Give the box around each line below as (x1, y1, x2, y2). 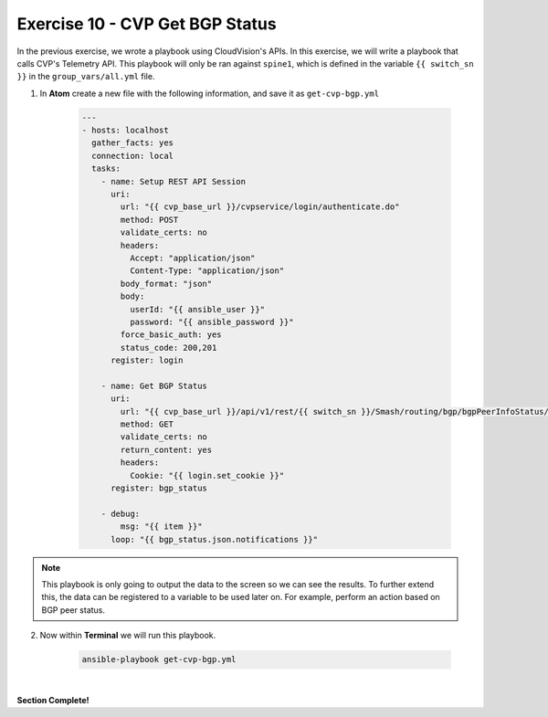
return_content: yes (120, 444, 213, 455)
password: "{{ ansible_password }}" (129, 316, 294, 327)
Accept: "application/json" (129, 253, 256, 263)
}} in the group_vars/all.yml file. (16, 71, 155, 82)
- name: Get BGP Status (100, 380, 207, 391)
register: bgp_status (111, 483, 207, 493)
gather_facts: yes (91, 138, 174, 148)
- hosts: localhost (81, 125, 169, 136)
